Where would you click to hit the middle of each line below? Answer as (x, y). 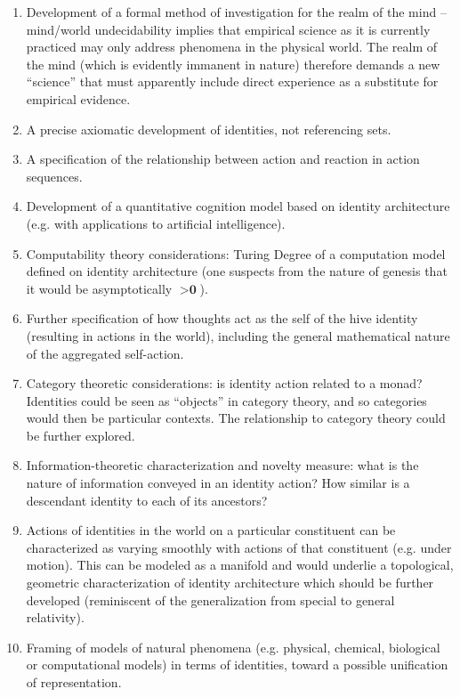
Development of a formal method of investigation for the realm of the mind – (236, 12)
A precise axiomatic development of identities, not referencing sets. (209, 129)
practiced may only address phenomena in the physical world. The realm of (232, 47)
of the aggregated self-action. (105, 353)
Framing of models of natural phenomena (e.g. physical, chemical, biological (233, 647)
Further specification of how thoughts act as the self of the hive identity (222, 318)
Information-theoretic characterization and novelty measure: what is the (222, 465)
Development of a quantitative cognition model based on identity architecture (238, 206)
